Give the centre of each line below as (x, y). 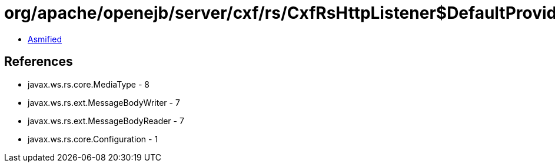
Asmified (45, 39)
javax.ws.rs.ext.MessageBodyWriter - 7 (104, 102)
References (39, 62)
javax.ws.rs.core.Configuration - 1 (93, 139)
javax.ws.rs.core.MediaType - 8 (89, 84)
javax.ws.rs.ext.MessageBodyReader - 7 (106, 121)
